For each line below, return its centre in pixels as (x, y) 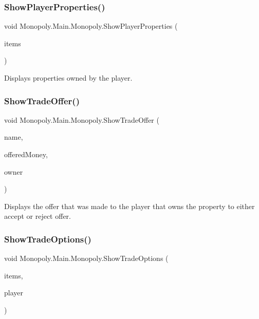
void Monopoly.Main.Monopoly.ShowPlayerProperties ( (91, 26)
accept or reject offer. (38, 216)
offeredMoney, (26, 154)
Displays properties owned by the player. (68, 78)
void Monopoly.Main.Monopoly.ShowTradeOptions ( (86, 258)
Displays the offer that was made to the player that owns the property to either (129, 206)
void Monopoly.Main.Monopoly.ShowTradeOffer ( (82, 119)
